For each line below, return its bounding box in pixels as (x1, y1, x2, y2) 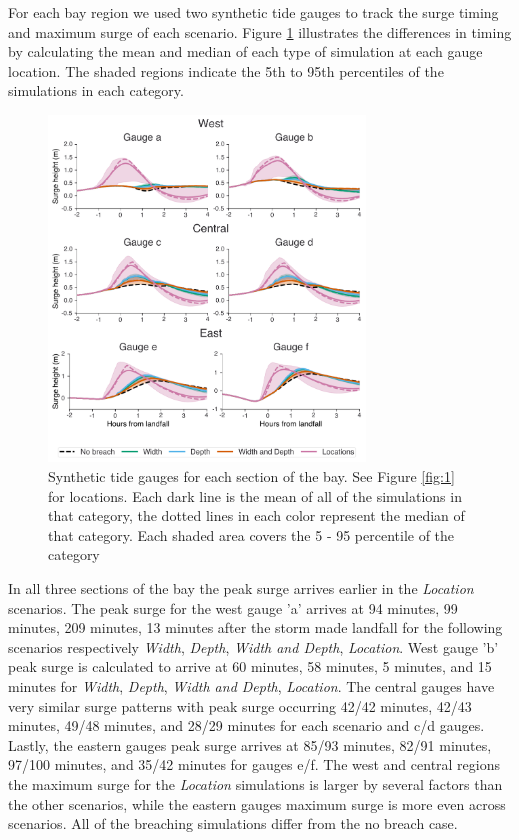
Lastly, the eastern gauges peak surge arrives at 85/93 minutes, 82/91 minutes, (8, 734, 492, 755)
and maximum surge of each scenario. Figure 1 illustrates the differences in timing (8, 21, 512, 42)
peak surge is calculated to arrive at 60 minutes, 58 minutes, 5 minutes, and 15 (8, 656, 492, 677)
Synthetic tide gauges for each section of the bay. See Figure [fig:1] (48, 466, 455, 487)
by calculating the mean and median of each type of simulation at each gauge (8, 41, 483, 62)
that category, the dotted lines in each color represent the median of (48, 505, 465, 526)
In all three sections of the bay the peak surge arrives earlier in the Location (8, 578, 474, 599)
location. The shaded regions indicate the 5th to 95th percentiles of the (8, 60, 444, 81)
